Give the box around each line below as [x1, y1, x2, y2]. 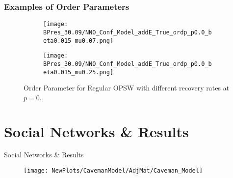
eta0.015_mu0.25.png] [43, 68, 114, 76]
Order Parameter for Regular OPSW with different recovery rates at [24, 83, 230, 93]
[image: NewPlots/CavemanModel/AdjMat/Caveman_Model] [24, 167, 203, 175]
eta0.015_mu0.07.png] [43, 37, 114, 44]
